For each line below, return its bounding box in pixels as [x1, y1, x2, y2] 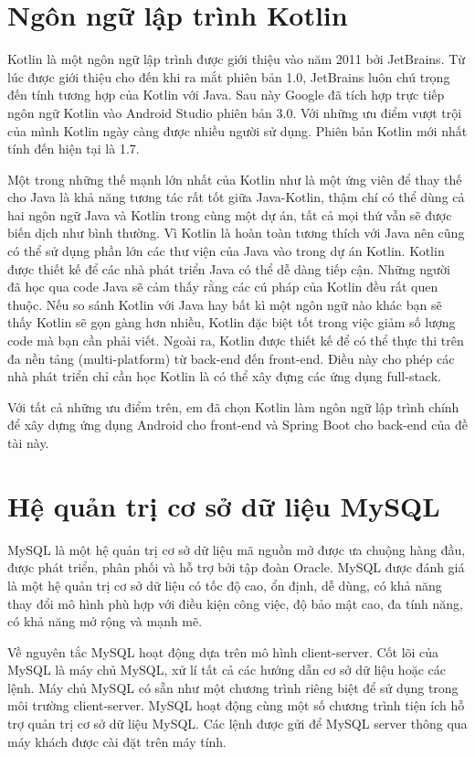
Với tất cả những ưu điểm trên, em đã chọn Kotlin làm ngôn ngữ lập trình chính [7, 397, 459, 416]
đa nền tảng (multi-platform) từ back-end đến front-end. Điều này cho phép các [7, 348, 455, 368]
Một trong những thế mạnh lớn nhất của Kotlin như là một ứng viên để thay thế [7, 169, 462, 188]
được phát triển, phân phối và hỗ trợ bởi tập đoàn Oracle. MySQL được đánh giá [7, 558, 465, 577]
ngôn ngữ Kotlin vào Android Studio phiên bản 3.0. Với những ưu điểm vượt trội [7, 102, 462, 122]
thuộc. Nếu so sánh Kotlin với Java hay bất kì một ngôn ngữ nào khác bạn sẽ [7, 294, 442, 314]
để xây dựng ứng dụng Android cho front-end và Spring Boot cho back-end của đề [7, 415, 468, 434]
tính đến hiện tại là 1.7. [7, 139, 140, 158]
